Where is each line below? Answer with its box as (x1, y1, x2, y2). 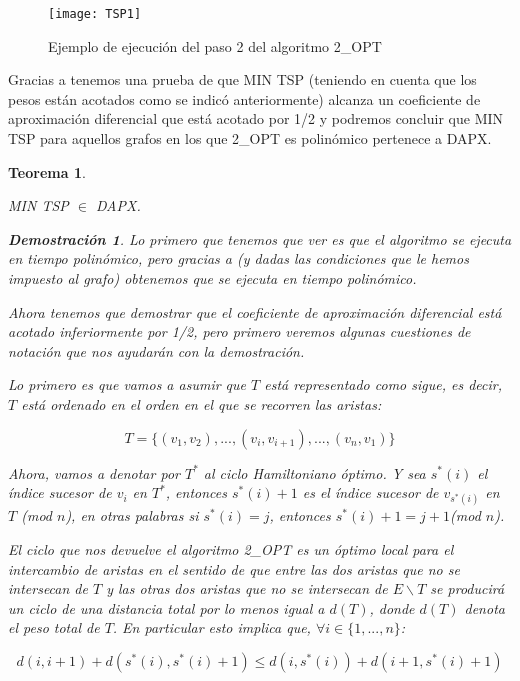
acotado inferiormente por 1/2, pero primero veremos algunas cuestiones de (8, 321, 471, 342)
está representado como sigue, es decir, (264, 374, 503, 395)
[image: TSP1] (48, 7, 142, 21)
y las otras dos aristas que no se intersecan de (106, 578, 388, 599)
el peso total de (8, 617, 100, 638)
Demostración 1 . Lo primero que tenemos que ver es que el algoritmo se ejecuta (8, 228, 512, 249)
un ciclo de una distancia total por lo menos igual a (8, 597, 325, 618)
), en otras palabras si (65, 505, 199, 526)
